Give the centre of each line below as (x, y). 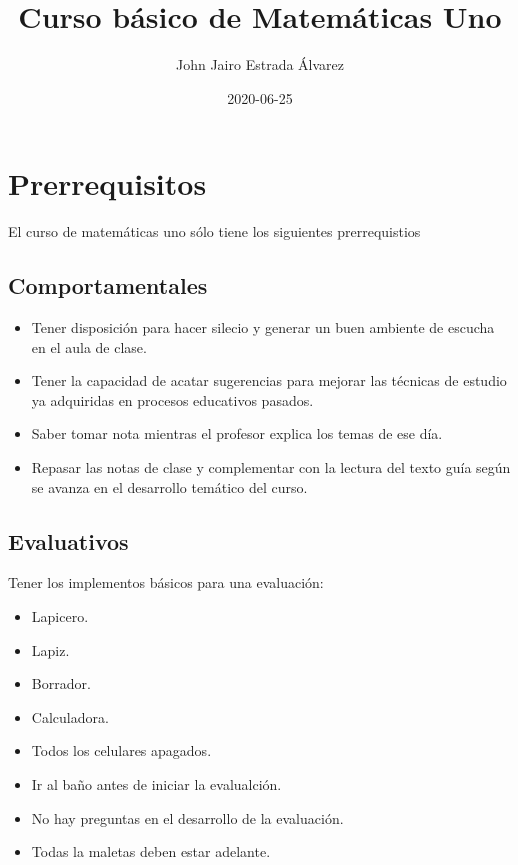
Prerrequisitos (107, 183)
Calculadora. (70, 716)
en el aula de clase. (89, 346)
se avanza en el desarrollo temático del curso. (169, 486)
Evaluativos (68, 540)
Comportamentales (108, 285)
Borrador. (61, 683)
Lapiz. (50, 649)
